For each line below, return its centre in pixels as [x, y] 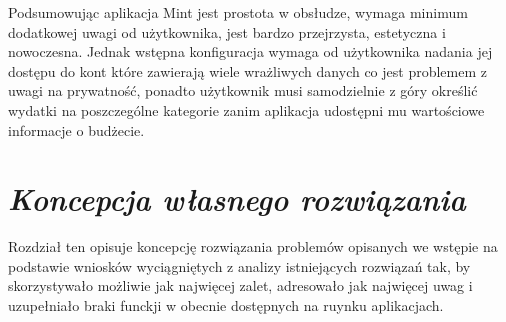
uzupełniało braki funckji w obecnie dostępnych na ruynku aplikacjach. [226, 305]
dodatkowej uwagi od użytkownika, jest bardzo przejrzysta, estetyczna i [227, 31]
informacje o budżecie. [76, 129]
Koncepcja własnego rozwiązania [237, 199]
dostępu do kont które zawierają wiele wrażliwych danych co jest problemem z [247, 70]
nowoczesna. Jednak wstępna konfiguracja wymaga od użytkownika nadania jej [250, 51]
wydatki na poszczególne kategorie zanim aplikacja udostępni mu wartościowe [246, 109]
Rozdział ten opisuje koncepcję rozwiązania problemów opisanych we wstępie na [253, 246]
